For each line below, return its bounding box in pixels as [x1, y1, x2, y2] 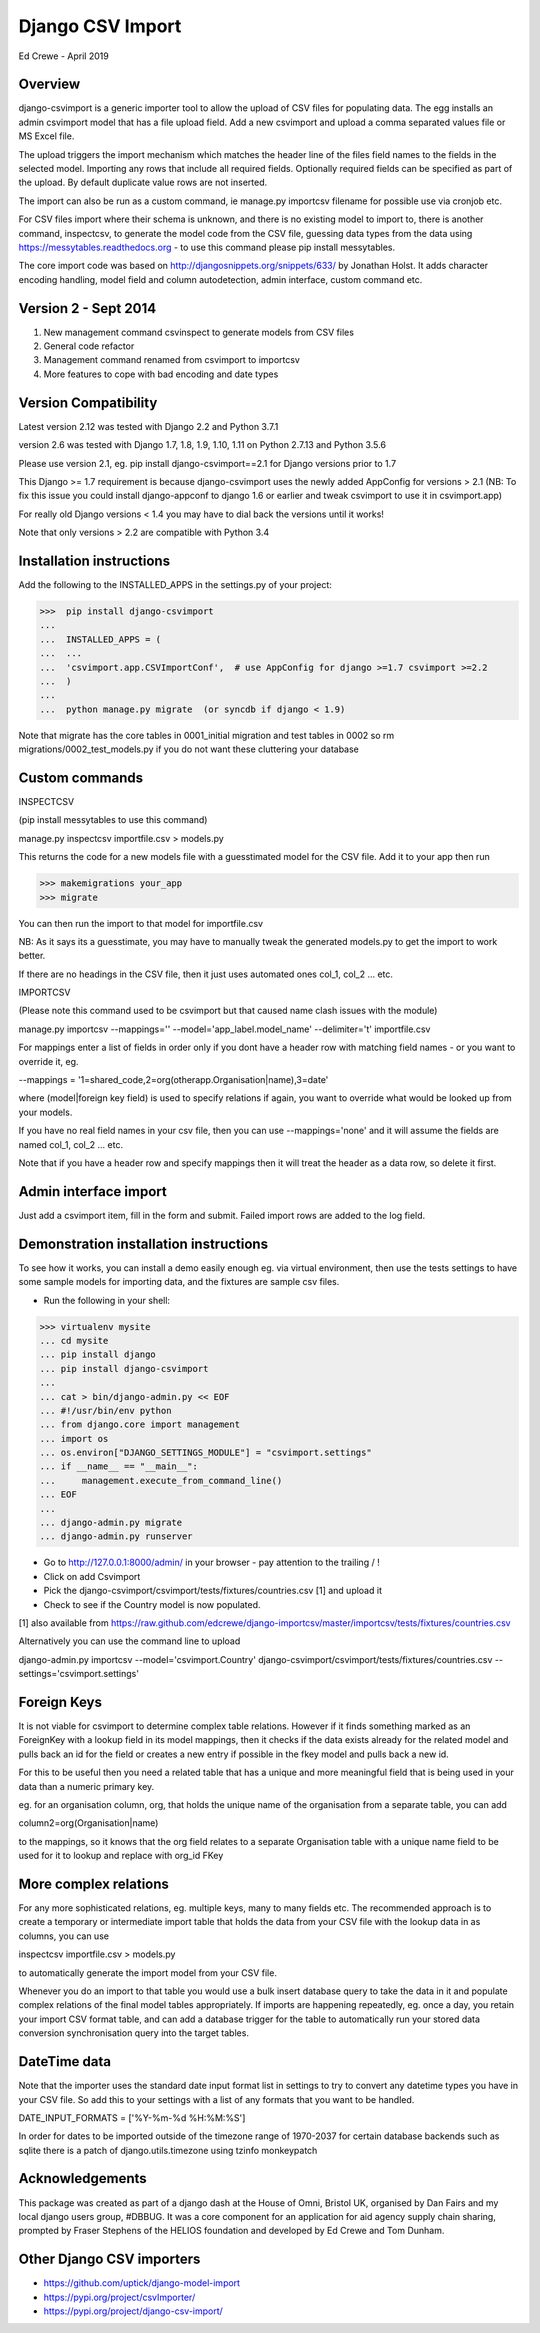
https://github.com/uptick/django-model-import [43, 2277, 240, 2289]
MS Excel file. [18, 130, 75, 142]
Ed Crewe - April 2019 [18, 50, 109, 62]
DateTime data [18, 2053, 112, 2070]
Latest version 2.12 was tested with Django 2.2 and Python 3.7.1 [18, 420, 279, 432]
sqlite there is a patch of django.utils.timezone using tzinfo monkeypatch [18, 2144, 318, 2156]
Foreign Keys [18, 1693, 102, 1710]
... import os [39, 1433, 109, 1444]
